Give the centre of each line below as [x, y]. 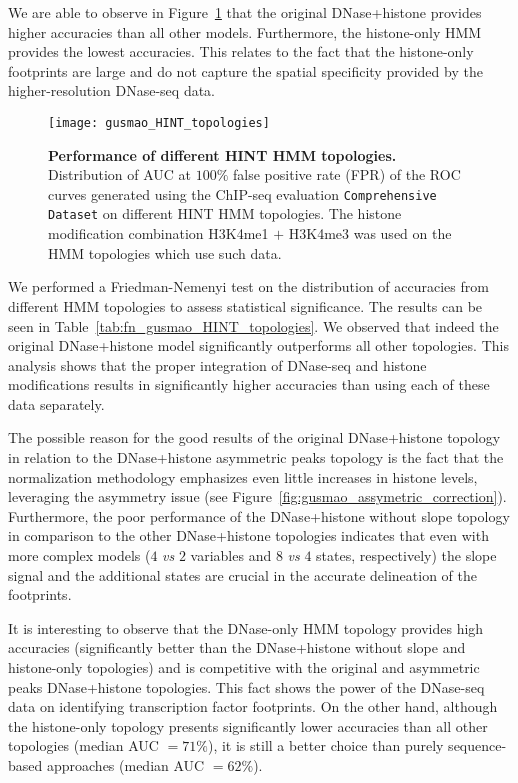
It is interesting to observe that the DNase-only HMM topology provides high [246, 627]
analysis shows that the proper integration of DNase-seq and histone [217, 364]
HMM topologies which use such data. [165, 252]
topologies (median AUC [83, 745]
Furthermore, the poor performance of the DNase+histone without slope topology [259, 515]
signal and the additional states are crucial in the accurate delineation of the [242, 574]
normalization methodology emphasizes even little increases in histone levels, [243, 476]
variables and [231, 555]
